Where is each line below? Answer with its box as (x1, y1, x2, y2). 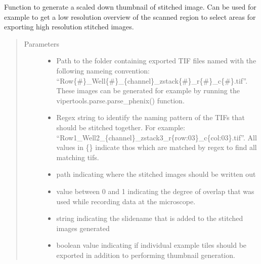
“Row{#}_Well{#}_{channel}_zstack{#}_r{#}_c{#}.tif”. (56, 75, 248, 86)
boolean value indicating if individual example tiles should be (56, 240, 247, 250)
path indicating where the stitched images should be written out (56, 169, 256, 179)
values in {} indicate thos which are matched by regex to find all (56, 142, 257, 153)
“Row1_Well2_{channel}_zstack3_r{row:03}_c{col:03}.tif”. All (56, 132, 257, 142)
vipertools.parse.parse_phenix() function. (56, 95, 185, 105)
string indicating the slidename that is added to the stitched (56, 213, 243, 223)
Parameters (24, 38, 59, 49)
